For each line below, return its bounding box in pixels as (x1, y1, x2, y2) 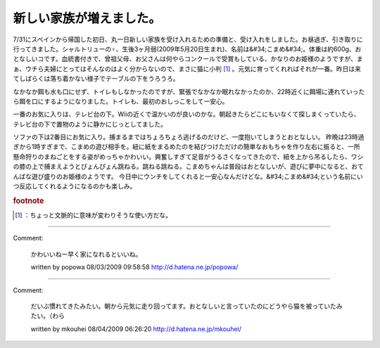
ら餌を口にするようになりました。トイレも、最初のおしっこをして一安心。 (13, 97, 229, 105)
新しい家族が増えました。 (13, 11, 162, 26)
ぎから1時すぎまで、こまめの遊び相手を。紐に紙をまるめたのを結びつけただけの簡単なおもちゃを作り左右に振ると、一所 (13, 143, 360, 151)
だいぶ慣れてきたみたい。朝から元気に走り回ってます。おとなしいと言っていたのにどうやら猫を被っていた (30, 302, 337, 311)
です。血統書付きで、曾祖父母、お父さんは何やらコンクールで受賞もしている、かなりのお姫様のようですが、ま (43, 55, 363, 63)
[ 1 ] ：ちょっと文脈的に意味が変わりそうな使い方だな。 (15, 211, 172, 219)
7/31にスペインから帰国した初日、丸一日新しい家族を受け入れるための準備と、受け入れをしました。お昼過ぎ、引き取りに (13, 35, 364, 44)
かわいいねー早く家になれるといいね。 (30, 250, 142, 258)
